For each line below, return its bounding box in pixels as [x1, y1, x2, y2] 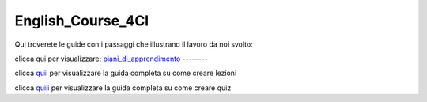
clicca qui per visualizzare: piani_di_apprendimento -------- [14, 54, 209, 63]
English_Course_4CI [14, 12, 149, 29]
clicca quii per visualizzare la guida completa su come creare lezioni [14, 68, 237, 78]
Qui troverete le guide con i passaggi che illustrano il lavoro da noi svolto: [14, 40, 253, 49]
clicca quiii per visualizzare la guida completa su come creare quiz [14, 83, 232, 93]
